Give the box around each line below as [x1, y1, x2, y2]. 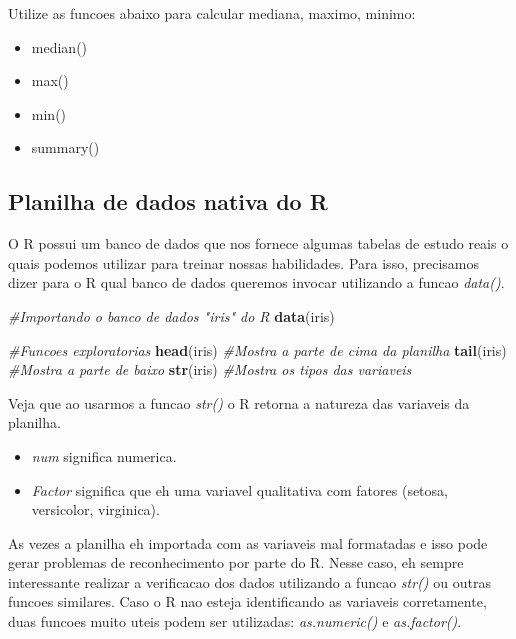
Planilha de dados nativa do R [8, 186, 328, 217]
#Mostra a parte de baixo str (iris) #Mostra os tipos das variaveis [8, 359, 412, 380]
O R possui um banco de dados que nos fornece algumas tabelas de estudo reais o [8, 233, 509, 254]
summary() [31, 137, 100, 158]
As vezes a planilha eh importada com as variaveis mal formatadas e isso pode [8, 532, 488, 553]
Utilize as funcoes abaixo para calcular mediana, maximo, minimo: [8, 3, 416, 23]
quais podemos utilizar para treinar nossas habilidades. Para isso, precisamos [8, 252, 479, 273]
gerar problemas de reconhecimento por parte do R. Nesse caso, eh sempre [8, 552, 464, 573]
